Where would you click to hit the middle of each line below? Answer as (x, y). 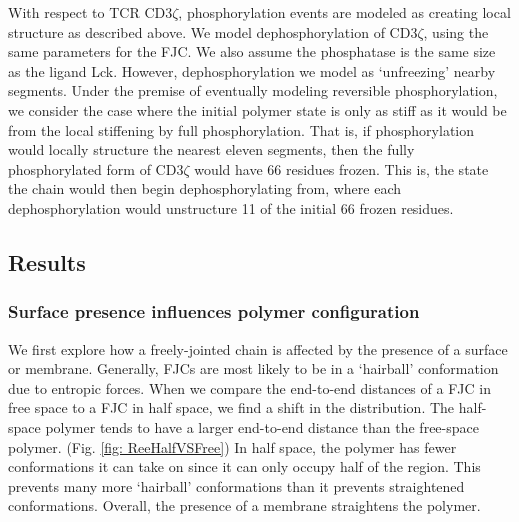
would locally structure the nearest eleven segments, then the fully (211, 149)
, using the (456, 31)
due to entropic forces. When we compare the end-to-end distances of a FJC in (249, 387)
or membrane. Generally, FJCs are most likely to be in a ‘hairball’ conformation (253, 368)
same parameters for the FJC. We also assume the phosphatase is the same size (252, 51)
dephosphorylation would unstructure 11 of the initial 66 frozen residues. (231, 207)
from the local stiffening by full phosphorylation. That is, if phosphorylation (241, 129)
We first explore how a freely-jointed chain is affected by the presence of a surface (258, 348)
